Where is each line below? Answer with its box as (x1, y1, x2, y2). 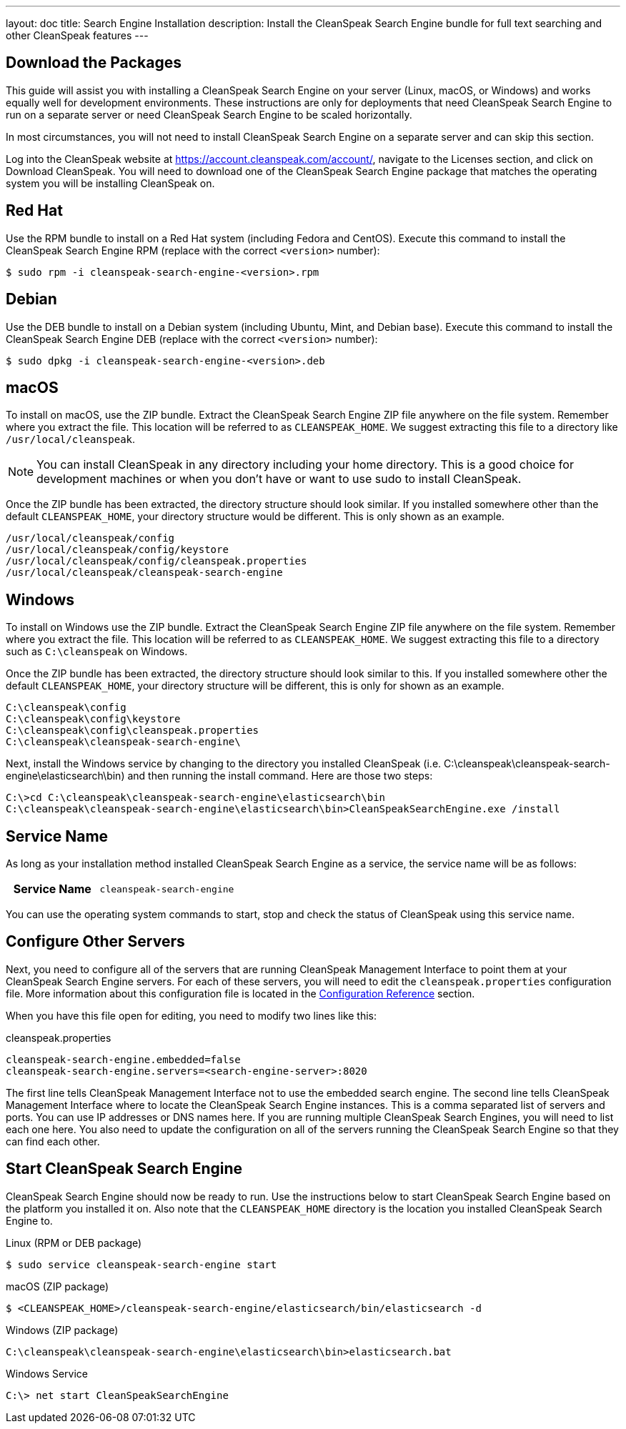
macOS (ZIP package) (6, 1280, 109, 1293)
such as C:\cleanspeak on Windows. (6, 645, 188, 658)
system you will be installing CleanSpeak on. (6, 176, 215, 189)
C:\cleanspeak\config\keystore (6, 713, 181, 725)
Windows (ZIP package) (6, 1323, 119, 1336)
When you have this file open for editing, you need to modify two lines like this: (6, 1009, 377, 1022)
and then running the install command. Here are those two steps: (127, 770, 433, 782)
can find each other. (6, 1135, 100, 1147)
